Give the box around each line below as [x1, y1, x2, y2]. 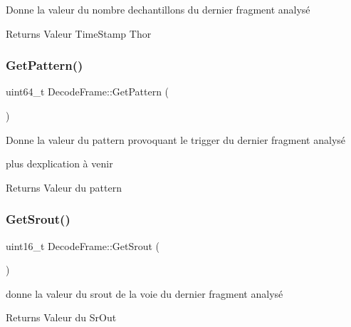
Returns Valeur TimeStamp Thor [6, 26, 152, 41]
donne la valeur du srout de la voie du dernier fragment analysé [6, 286, 283, 301]
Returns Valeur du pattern [6, 180, 122, 194]
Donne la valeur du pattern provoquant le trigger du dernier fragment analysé [6, 132, 346, 147]
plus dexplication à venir [6, 156, 113, 171]
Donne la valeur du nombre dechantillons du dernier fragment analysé [6, 2, 310, 16]
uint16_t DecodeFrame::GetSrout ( [6, 238, 160, 253]
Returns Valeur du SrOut [6, 310, 117, 325]
